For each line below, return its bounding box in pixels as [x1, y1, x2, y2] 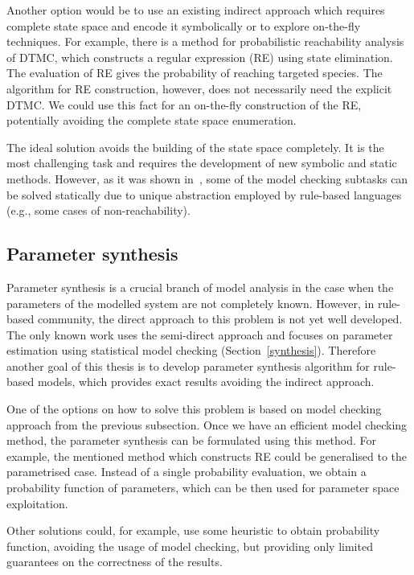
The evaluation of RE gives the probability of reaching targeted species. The [6, 64, 383, 81]
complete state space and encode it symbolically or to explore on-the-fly [6, 17, 361, 34]
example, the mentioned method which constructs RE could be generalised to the [6, 447, 408, 464]
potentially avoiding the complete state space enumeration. [6, 112, 297, 129]
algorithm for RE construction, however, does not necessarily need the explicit [6, 80, 392, 97]
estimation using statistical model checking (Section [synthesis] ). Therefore [6, 342, 376, 359]
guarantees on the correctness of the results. [6, 553, 223, 570]
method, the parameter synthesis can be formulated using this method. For [6, 432, 377, 449]
